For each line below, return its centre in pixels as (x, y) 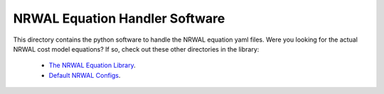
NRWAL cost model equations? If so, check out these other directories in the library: (136, 49)
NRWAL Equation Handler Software (119, 18)
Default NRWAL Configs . (85, 75)
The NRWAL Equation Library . (92, 65)
